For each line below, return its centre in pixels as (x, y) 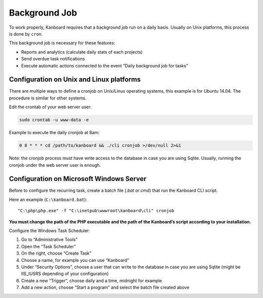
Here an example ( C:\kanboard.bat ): (48, 199)
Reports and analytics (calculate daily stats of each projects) (82, 52)
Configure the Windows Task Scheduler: (49, 230)
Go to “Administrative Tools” (49, 239)
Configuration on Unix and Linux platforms (75, 80)
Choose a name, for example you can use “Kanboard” (75, 260)
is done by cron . (26, 34)
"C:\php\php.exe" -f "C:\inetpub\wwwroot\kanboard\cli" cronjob (96, 211)
